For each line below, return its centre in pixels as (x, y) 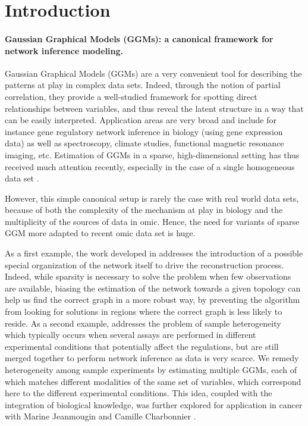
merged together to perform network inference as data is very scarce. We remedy (152, 358)
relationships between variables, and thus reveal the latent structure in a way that (154, 108)
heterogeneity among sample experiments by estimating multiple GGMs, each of (151, 370)
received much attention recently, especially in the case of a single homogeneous (150, 166)
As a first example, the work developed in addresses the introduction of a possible (154, 253)
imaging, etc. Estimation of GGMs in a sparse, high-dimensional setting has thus (152, 154)
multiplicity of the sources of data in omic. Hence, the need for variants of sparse (152, 221)
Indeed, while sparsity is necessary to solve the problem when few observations (148, 276)
